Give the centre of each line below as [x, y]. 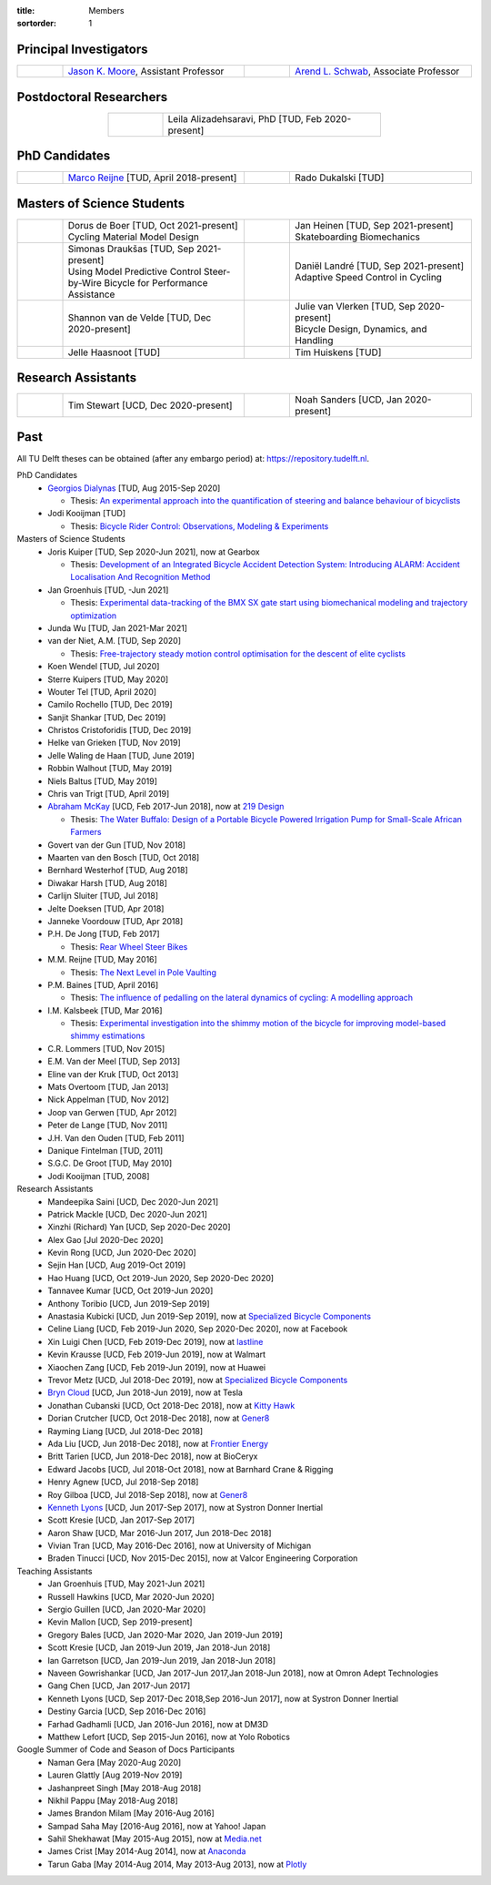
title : [26, 10]
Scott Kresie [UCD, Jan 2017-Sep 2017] [121, 1520]
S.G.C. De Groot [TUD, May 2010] [110, 1163]
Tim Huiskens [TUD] [338, 352]
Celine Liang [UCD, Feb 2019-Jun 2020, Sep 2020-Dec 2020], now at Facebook [198, 1329]
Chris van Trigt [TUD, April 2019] [109, 794]
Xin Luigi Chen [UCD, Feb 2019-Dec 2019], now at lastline [155, 1341]
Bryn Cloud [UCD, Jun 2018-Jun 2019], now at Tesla [145, 1392]
